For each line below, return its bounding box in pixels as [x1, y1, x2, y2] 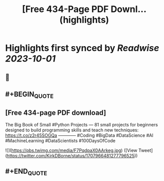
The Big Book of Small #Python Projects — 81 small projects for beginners [5, 121, 158, 127]
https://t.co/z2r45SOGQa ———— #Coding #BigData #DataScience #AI [5, 132, 154, 138]
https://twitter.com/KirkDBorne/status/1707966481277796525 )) [7, 152, 138, 158]
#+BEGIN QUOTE [5, 90, 54, 100]
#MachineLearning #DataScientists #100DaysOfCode [5, 137, 116, 143]
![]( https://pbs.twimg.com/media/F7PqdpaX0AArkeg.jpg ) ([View [5, 147, 138, 153]
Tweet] [138, 147, 153, 153]
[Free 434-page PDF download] [5, 108, 106, 117]
